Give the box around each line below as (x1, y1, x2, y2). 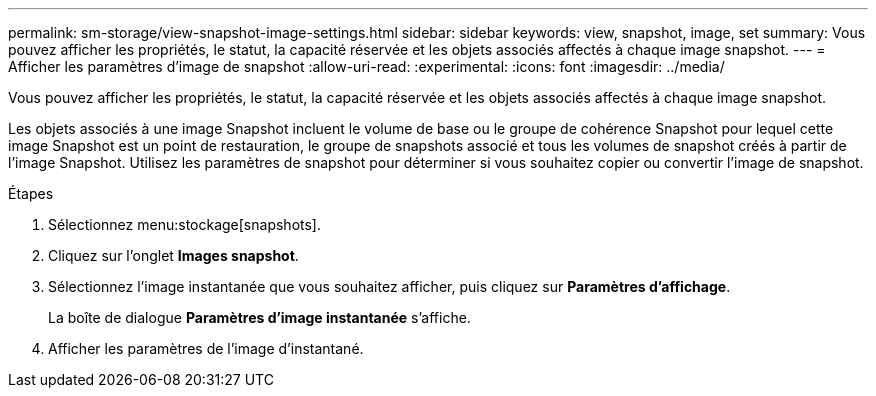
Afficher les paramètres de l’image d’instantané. (48, 340, 364, 357)
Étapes (8, 185, 54, 202)
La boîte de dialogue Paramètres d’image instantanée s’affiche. (48, 309, 471, 326)
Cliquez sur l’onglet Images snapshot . (48, 247, 299, 264)
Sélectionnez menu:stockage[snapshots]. (48, 216, 321, 233)
